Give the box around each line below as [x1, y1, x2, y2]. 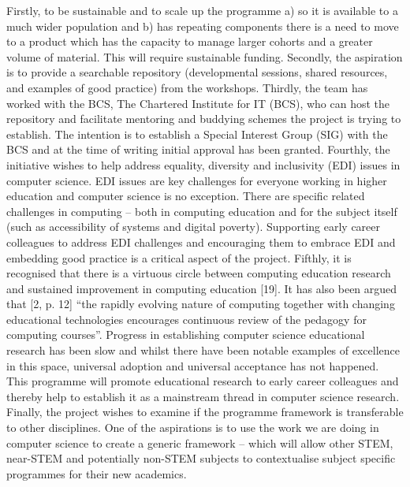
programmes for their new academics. [6, 465, 187, 481]
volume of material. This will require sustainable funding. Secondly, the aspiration [6, 48, 403, 65]
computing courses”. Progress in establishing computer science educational [6, 326, 365, 343]
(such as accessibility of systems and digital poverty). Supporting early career [6, 218, 381, 235]
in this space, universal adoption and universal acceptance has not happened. [6, 357, 379, 374]
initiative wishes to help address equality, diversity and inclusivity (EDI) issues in [6, 156, 401, 173]
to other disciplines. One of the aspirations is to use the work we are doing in [6, 419, 379, 436]
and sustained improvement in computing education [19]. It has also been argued [6, 280, 397, 296]
